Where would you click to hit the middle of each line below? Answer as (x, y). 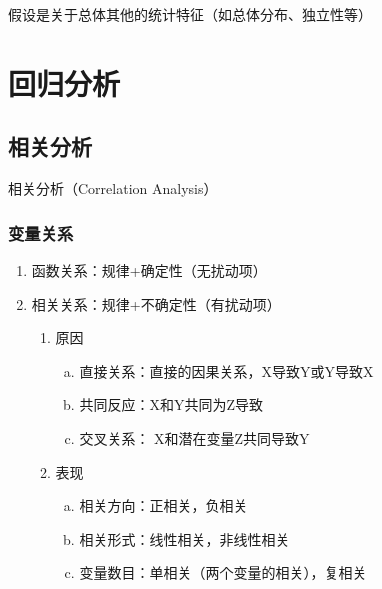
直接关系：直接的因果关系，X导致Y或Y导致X (226, 370)
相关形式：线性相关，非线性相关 (184, 538)
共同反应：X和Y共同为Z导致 (171, 404)
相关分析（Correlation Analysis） (113, 188)
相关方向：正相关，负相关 (163, 505)
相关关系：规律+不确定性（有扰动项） (156, 303)
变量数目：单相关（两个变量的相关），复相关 (223, 572)
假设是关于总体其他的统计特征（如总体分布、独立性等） (190, 14)
